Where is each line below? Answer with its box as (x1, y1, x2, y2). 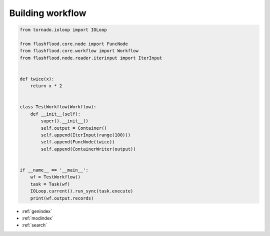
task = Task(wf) (30, 181, 70, 187)
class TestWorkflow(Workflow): (19, 104, 97, 110)
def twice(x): (19, 76, 54, 82)
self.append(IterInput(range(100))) (40, 132, 131, 138)
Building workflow (9, 8, 87, 19)
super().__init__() (40, 118, 88, 124)
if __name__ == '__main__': (19, 167, 88, 173)
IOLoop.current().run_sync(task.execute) (30, 188, 133, 194)
